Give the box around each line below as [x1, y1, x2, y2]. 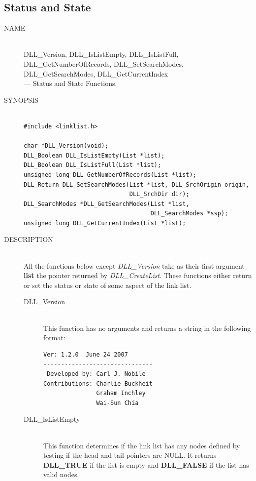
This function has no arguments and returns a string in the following [43, 322, 251, 333]
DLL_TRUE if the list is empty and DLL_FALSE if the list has [43, 459, 249, 470]
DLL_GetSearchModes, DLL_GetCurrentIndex [24, 68, 168, 79]
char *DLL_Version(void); [24, 142, 108, 150]
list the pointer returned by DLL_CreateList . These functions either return [24, 270, 252, 281]
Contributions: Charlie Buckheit [43, 380, 153, 387]
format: [43, 332, 65, 343]
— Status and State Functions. [24, 78, 117, 88]
